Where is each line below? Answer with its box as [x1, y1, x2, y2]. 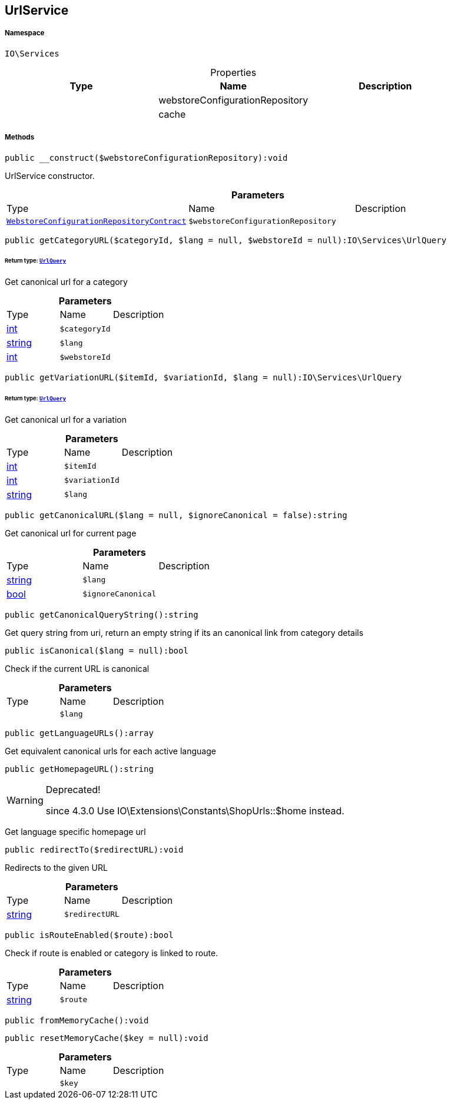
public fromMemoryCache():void [5, 1015, 149, 1025]
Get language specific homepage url [5, 826, 146, 837]
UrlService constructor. [5, 170, 95, 181]
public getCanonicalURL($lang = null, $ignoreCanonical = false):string [5, 510, 347, 520]
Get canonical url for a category [5, 277, 128, 287]
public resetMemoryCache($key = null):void [5, 1033, 208, 1043]
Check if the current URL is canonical [5, 663, 150, 674]
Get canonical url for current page [5, 528, 137, 538]
